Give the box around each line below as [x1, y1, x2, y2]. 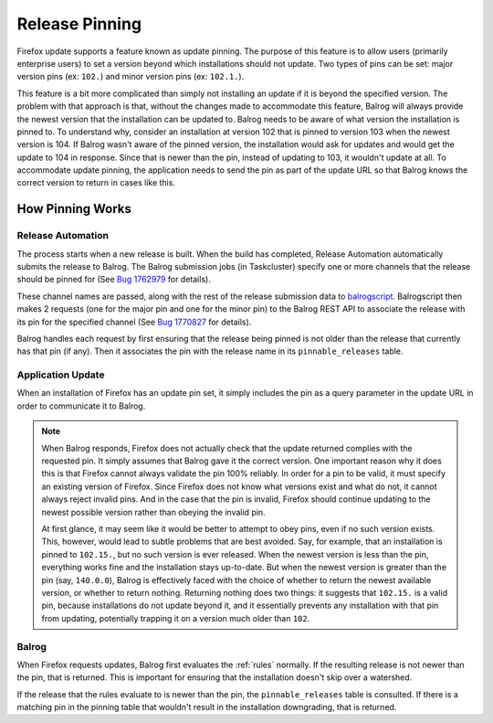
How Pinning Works [16, 201, 132, 217]
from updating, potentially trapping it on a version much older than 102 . [41, 612, 310, 623]
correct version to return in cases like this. [16, 177, 175, 188]
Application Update [16, 368, 105, 381]
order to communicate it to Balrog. [16, 400, 146, 411]
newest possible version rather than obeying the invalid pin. [41, 506, 266, 517]
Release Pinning [16, 14, 142, 34]
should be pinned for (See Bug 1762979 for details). [16, 274, 212, 285]
